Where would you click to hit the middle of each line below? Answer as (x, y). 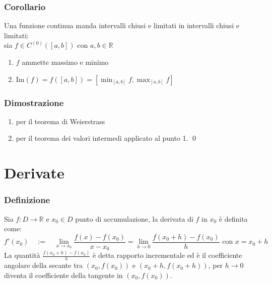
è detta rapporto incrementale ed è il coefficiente (167, 255)
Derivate (34, 173)
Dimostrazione (34, 102)
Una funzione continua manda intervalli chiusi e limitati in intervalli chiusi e (122, 25)
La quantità (22, 255)
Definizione (27, 200)
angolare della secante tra (44, 265)
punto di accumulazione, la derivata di (134, 218)
